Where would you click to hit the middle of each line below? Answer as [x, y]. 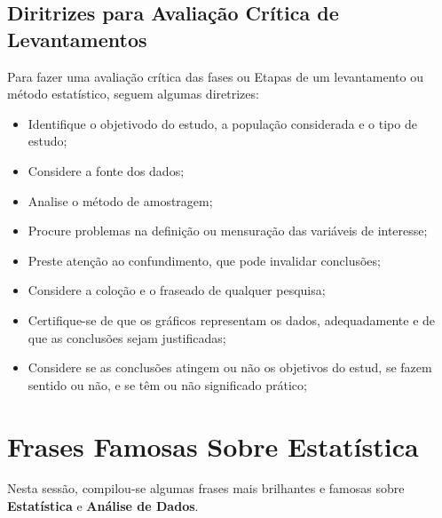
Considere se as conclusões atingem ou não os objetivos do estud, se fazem [230, 367]
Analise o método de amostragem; [120, 200]
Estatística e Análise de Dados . [103, 506]
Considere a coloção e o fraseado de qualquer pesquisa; [177, 290]
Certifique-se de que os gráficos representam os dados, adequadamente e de [232, 319]
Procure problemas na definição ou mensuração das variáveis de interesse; [228, 231]
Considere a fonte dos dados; [106, 170]
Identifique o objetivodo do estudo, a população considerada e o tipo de [222, 123]
